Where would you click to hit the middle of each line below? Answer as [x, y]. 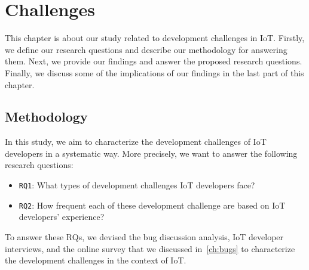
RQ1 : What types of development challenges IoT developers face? [137, 185]
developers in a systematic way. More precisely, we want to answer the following [151, 153]
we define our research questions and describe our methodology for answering [146, 49]
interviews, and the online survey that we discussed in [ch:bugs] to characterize [150, 248]
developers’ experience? [62, 217]
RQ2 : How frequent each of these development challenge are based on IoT [152, 205]
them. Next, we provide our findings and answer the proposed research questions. [154, 61]
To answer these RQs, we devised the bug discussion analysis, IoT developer [144, 236]
